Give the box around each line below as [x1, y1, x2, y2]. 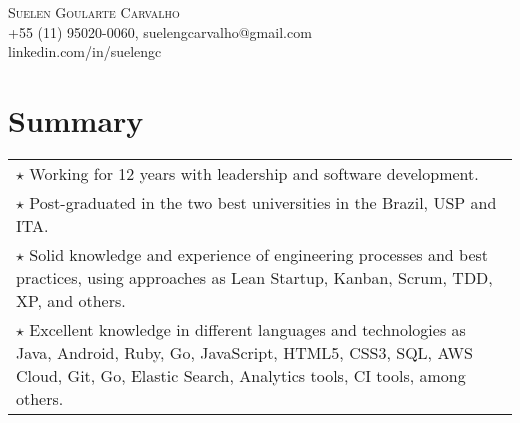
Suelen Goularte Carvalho [8, 2, 180, 22]
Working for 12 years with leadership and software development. [29, 161, 479, 185]
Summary [8, 99, 144, 140]
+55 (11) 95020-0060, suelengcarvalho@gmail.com [8, 21, 312, 42]
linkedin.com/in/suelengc [8, 41, 162, 62]
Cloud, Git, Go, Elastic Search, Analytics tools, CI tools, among [16, 363, 466, 387]
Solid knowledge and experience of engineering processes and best [29, 242, 489, 266]
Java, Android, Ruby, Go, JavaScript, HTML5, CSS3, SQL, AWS [16, 340, 473, 364]
